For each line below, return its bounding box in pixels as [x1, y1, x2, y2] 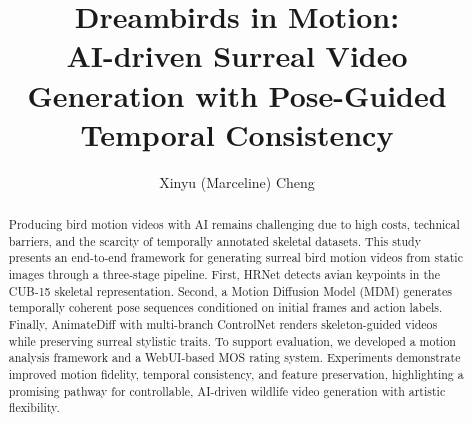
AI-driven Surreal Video [66, 35, 408, 76]
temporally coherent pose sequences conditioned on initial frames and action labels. [8, 299, 443, 316]
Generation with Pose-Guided [27, 74, 447, 115]
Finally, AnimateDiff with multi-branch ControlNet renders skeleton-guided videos [8, 316, 438, 333]
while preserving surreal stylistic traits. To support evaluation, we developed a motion [8, 332, 456, 349]
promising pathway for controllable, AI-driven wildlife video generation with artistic [8, 382, 446, 399]
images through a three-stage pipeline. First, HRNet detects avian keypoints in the [8, 266, 440, 283]
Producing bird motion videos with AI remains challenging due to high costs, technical [8, 216, 460, 233]
